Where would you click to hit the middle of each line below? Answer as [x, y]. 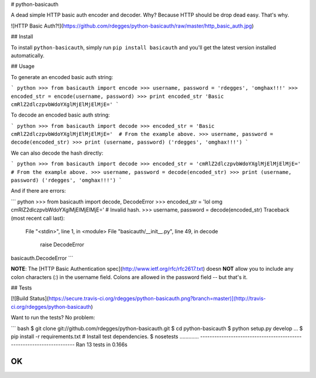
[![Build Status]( [30, 298]
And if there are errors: [38, 191]
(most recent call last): [38, 218]
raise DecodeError [62, 245]
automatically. [28, 55]
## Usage [23, 66]
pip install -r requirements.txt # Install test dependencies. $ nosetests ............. [105, 336]
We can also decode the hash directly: [57, 153]
